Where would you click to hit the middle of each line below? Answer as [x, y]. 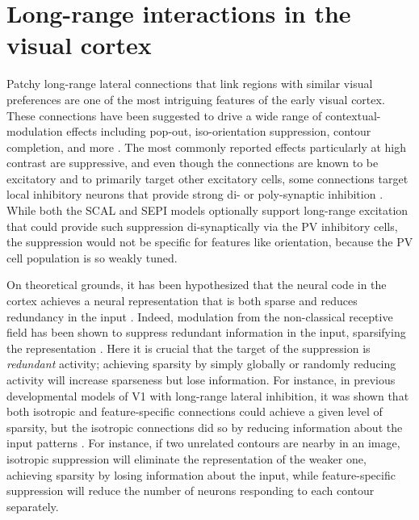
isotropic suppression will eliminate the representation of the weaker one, [186, 458]
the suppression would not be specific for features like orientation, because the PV [210, 242]
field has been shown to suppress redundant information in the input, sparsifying [206, 332]
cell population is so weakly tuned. [92, 257]
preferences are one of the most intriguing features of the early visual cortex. [196, 99]
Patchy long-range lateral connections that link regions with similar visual [190, 84]
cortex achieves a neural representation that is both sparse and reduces [182, 301]
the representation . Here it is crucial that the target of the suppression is [189, 348]
